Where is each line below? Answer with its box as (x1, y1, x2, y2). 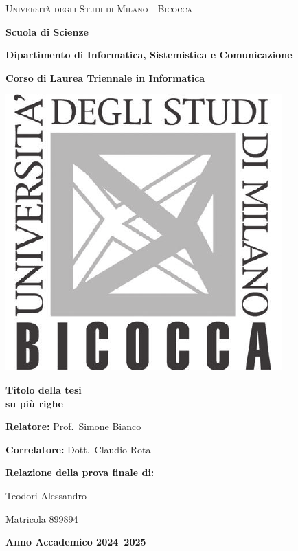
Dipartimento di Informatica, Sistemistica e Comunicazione (5, 47, 293, 62)
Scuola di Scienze (5, 24, 89, 38)
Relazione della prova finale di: (5, 465, 154, 480)
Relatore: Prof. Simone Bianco (5, 419, 141, 434)
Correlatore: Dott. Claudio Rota (5, 442, 151, 456)
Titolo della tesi (5, 382, 82, 396)
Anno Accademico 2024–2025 (5, 535, 146, 549)
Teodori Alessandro (5, 488, 87, 502)
